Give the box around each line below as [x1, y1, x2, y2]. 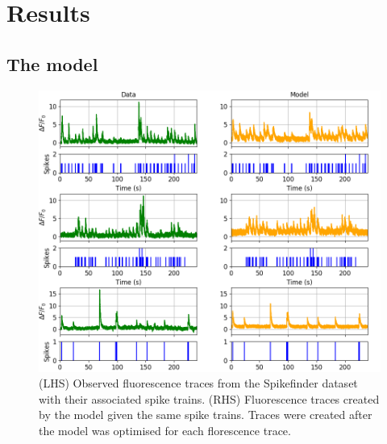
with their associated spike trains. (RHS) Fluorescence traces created [39, 390, 380, 407]
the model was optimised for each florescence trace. [39, 422, 291, 439]
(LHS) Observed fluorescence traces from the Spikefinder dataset [39, 375, 358, 392]
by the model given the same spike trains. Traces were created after [39, 406, 372, 423]
